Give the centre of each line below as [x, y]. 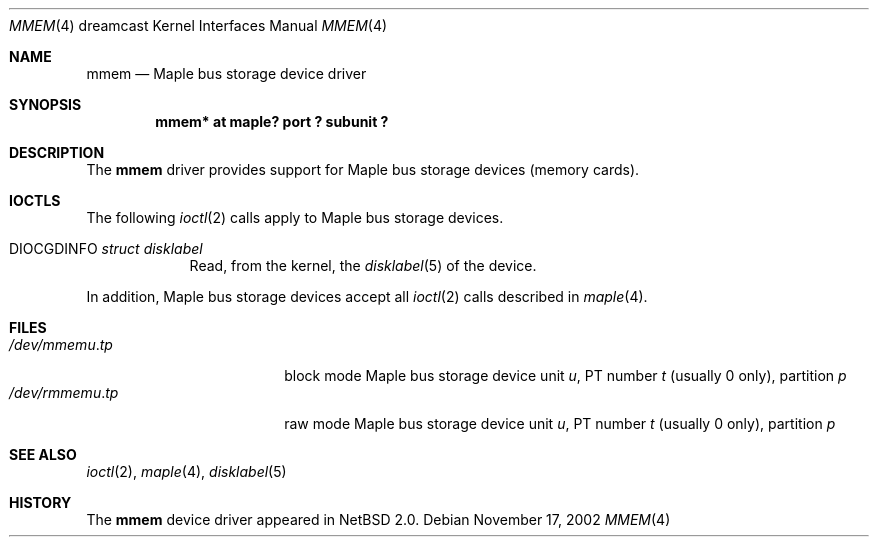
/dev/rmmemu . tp [64, 392]
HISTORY [40, 502]
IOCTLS [35, 200]
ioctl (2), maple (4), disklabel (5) [186, 471]
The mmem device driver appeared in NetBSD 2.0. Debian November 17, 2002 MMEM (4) [378, 519]
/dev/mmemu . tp [61, 344]
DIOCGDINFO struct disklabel [106, 248]
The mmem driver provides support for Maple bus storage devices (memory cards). [363, 169]
